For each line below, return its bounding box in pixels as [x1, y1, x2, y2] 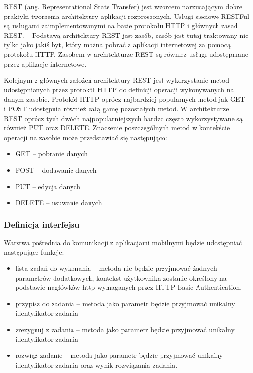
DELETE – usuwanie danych [15, 197, 102, 208]
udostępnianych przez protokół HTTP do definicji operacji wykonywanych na [4, 84, 234, 94]
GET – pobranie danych [15, 148, 88, 159]
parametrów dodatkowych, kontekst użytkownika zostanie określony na [15, 272, 227, 283]
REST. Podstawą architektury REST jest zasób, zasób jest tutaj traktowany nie [4, 30, 249, 40]
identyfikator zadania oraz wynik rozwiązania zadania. [15, 359, 178, 370]
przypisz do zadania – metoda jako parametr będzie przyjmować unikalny [15, 298, 235, 308]
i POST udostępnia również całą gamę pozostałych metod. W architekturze [4, 103, 229, 113]
